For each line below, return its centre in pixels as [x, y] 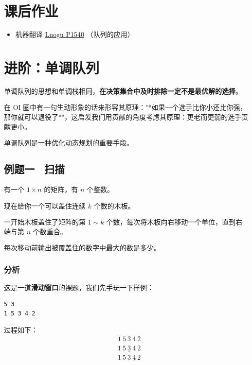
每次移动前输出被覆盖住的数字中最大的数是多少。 [82, 248]
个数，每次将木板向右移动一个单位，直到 [171, 222]
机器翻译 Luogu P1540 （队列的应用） [75, 34]
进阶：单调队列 [52, 67]
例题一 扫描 [35, 169]
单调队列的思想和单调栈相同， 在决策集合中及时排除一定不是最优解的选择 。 [123, 91]
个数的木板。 [114, 205]
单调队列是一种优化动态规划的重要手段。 [69, 143]
